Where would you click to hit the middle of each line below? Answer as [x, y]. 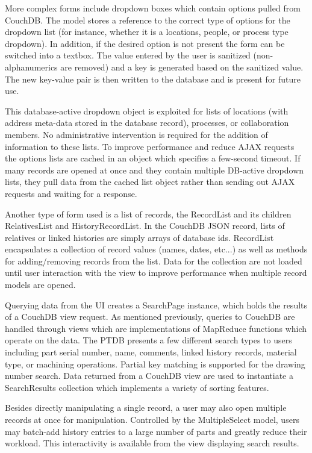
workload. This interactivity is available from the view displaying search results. [152, 443]
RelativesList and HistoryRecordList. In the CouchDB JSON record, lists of [145, 226]
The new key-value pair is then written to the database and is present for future [153, 79]
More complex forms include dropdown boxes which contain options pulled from [153, 8]
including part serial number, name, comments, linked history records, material [151, 352]
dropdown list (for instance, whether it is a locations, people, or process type [147, 32]
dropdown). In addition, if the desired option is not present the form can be [145, 43]
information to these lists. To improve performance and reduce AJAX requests [150, 146]
